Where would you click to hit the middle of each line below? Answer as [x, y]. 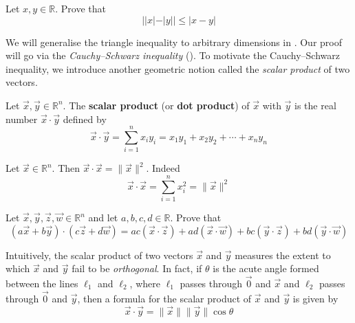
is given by [315, 298]
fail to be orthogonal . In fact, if [137, 268]
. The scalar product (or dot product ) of [156, 105]
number [22, 119]
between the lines [42, 283]
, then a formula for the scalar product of [164, 298]
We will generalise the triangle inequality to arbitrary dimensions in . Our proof [174, 42]
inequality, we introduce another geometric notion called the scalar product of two [178, 68]
